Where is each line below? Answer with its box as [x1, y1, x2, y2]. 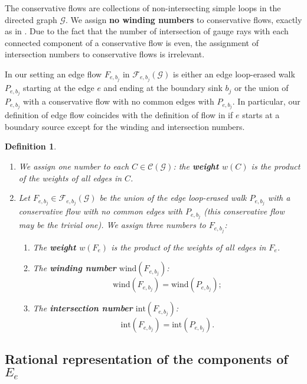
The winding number [32, 262, 116, 274]
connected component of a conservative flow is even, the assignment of [5, 36, 259, 48]
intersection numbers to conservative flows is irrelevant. [5, 48, 205, 60]
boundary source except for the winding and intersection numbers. [5, 120, 245, 132]
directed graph [5, 13, 57, 25]
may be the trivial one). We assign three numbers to [18, 219, 206, 231]
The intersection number [32, 302, 133, 314]
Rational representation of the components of [5, 350, 288, 368]
